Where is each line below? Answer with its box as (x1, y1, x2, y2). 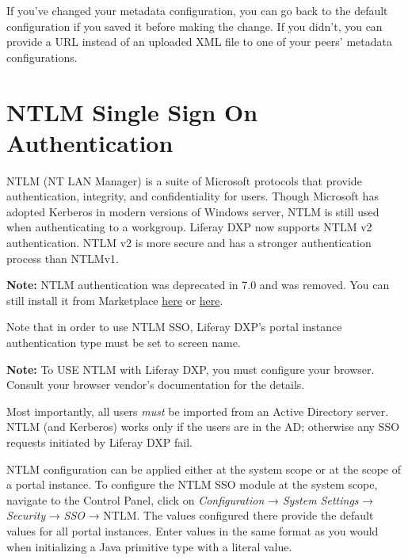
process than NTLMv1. (6, 250, 119, 266)
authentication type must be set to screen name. (6, 334, 241, 351)
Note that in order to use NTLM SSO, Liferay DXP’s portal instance (6, 318, 342, 335)
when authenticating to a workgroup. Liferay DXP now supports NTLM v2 (6, 219, 372, 235)
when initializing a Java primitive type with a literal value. (6, 538, 292, 554)
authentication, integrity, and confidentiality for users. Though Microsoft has (6, 188, 379, 204)
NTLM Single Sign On (6, 95, 258, 128)
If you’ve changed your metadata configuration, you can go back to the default (6, 2, 388, 18)
